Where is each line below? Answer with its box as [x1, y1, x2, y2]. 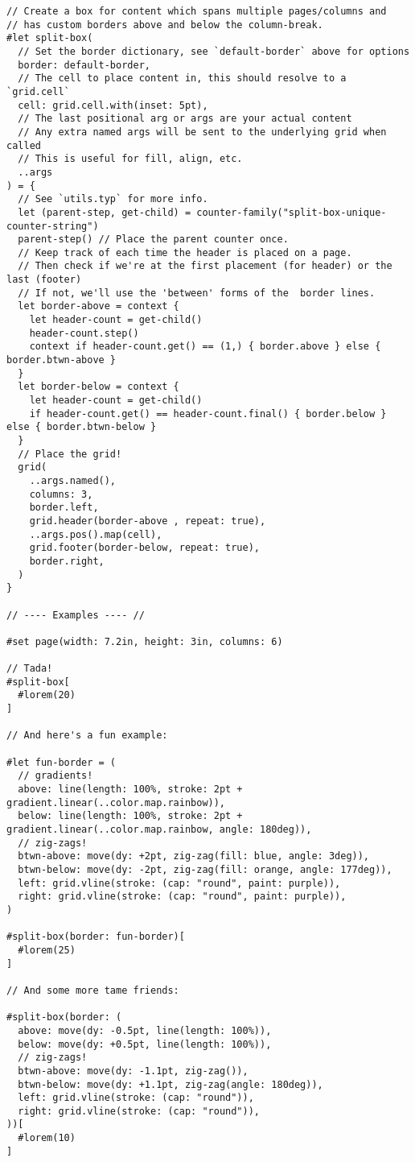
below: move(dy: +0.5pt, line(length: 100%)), [18, 1038, 272, 1050]
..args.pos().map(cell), [29, 528, 162, 540]
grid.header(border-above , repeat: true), [29, 515, 266, 527]
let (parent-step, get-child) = [18, 206, 191, 218]
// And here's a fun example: [6, 730, 168, 742]
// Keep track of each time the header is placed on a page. [18, 246, 352, 258]
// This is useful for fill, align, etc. [18, 153, 243, 165]
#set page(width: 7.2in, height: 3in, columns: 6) [6, 635, 283, 647]
